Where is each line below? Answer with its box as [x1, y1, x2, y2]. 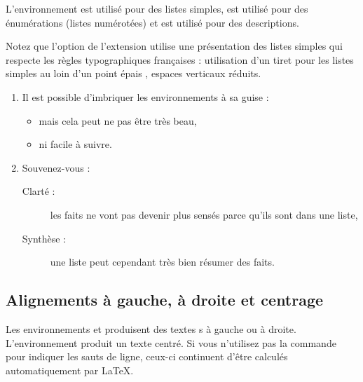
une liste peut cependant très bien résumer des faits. [50, 254, 275, 269]
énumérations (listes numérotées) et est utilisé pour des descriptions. [6, 15, 299, 29]
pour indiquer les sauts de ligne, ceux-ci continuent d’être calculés [6, 349, 288, 364]
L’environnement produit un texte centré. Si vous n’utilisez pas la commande [6, 335, 336, 350]
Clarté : [22, 184, 55, 198]
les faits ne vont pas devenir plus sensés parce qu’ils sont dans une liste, [50, 207, 358, 221]
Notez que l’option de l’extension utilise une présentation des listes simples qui [6, 39, 343, 53]
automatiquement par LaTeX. [6, 362, 134, 377]
